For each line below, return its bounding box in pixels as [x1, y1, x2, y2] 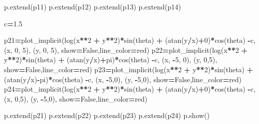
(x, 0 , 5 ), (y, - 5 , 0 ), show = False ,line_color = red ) [4, 93, 148, 104]
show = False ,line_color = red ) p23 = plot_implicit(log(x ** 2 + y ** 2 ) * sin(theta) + [4, 64, 254, 74]
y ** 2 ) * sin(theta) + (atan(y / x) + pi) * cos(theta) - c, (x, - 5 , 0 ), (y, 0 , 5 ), [4, 54, 218, 65]
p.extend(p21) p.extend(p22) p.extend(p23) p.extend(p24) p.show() [4, 110, 210, 121]
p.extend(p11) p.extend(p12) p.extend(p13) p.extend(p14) [4, 1, 181, 11]
